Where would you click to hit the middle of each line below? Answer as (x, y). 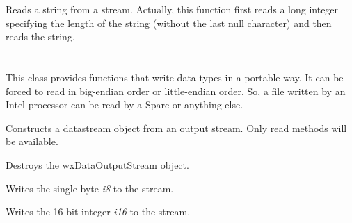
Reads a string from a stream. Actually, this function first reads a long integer (172, 9)
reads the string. (40, 36)
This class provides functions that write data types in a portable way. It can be (175, 77)
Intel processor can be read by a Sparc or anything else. (125, 105)
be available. (32, 141)
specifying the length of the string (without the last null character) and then (169, 23)
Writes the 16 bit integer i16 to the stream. (98, 212)
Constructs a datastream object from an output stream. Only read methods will (176, 127)
